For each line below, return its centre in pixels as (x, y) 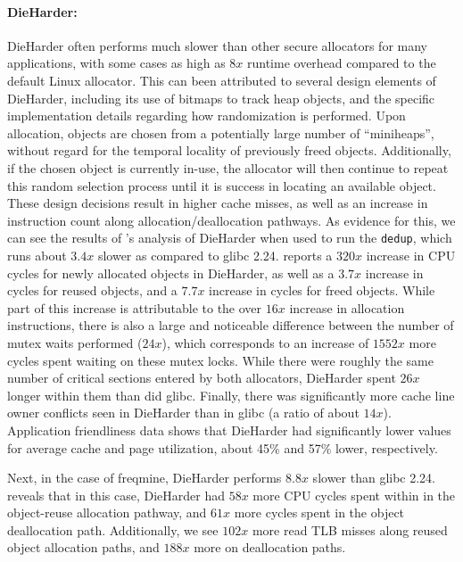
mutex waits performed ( (75, 342)
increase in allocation (347, 307)
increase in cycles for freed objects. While (322, 290)
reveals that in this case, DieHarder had (116, 495)
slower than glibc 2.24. (374, 478)
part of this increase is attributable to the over (135, 307)
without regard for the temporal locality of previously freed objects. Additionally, (229, 150)
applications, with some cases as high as (116, 63)
